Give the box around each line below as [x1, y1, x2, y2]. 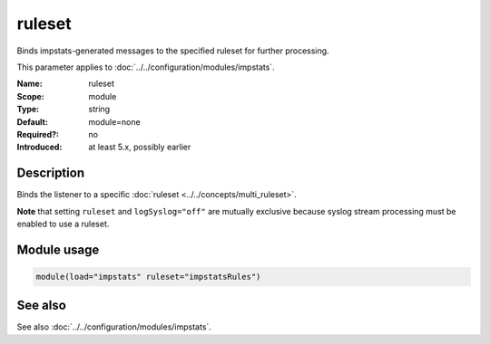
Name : [16, 78, 43, 90]
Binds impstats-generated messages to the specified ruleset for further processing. [16, 45, 330, 56]
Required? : [16, 129, 59, 139]
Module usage [16, 242, 100, 257]
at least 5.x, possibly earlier [88, 141, 191, 153]
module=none [88, 116, 141, 127]
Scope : [16, 91, 44, 101]
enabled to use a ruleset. [16, 218, 110, 229]
